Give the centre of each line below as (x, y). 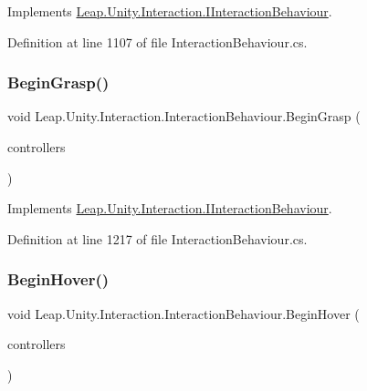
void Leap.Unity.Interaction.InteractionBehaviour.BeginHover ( (183, 313)
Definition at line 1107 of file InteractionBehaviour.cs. (157, 41)
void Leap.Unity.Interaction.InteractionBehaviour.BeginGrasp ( (184, 116)
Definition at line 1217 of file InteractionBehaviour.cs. (157, 238)
